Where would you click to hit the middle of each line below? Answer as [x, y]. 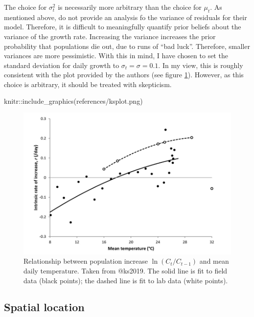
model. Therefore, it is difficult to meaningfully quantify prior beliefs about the [123, 27]
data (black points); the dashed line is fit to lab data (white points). [126, 280]
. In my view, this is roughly [201, 65]
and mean [214, 261]
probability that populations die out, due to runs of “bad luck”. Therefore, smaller [127, 46]
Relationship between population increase [86, 261]
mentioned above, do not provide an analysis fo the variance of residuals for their [126, 17]
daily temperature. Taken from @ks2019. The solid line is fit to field [126, 271]
